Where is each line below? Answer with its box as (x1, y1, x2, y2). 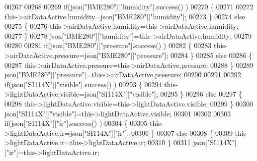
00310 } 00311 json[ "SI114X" (148, 137, 235, 148)
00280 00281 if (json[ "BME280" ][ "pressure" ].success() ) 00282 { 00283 (4, 40, 212, 51)
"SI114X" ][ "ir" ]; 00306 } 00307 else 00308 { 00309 (84, 127, 233, 138)
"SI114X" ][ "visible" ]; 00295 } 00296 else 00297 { (98, 89, 242, 99)
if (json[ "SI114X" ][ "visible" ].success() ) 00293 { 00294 (4, 79, 162, 89)
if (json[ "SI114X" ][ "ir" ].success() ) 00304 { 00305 (4, 118, 148, 128)
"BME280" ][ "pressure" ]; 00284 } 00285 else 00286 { (98, 50, 253, 60)
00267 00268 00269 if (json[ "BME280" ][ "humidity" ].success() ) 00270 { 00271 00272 (4, 1, 254, 11)
